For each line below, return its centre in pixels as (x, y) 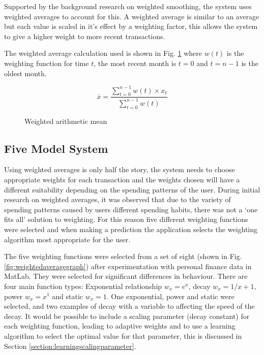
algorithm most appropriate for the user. (67, 239)
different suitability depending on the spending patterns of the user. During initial (132, 189)
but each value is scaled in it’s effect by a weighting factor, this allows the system (131, 26)
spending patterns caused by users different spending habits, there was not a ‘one (131, 209)
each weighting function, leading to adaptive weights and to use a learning (120, 326)
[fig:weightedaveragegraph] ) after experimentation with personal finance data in (128, 266)
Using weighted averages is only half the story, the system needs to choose (120, 169)
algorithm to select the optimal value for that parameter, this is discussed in (123, 335)
